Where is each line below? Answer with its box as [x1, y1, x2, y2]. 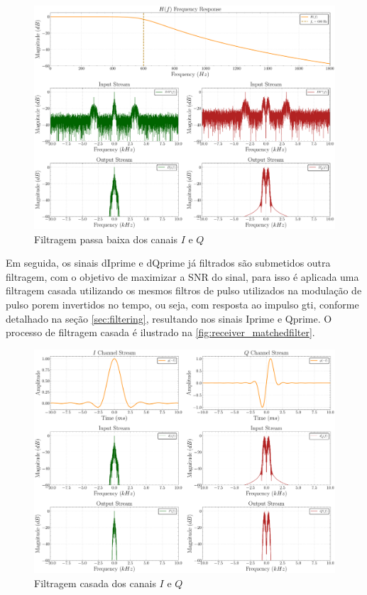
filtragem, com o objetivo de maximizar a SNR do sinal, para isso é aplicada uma [6, 269, 359, 284]
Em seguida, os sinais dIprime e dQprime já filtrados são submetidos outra [6, 255, 331, 270]
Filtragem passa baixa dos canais [34, 231, 177, 246]
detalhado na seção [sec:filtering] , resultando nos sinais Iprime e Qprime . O [6, 311, 332, 326]
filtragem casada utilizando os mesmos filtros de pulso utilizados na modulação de [6, 283, 362, 298]
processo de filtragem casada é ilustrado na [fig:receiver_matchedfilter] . [6, 325, 315, 340]
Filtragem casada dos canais [34, 575, 156, 590]
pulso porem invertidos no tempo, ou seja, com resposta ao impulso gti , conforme [6, 297, 359, 312]
